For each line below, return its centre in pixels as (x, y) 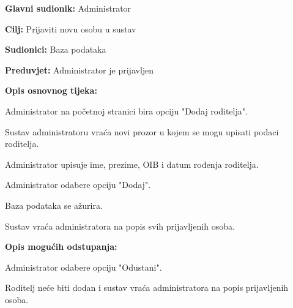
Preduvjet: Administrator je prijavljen (80, 69)
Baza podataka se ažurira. (54, 205)
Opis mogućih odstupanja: (61, 246)
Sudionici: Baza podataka (56, 49)
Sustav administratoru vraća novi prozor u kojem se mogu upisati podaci (142, 131)
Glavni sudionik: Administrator (68, 8)
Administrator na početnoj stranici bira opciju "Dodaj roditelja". (126, 111)
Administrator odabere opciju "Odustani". (83, 267)
